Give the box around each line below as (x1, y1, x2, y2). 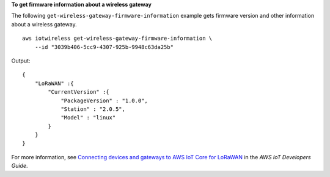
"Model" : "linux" (61, 114, 116, 121)
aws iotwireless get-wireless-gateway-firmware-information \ (22, 35, 213, 42)
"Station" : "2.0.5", (61, 105, 125, 113)
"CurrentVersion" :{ (48, 89, 109, 96)
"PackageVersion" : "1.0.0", (61, 97, 148, 104)
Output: (11, 57, 31, 64)
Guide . (11, 162, 28, 170)
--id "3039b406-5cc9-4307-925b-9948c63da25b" (34, 43, 174, 50)
